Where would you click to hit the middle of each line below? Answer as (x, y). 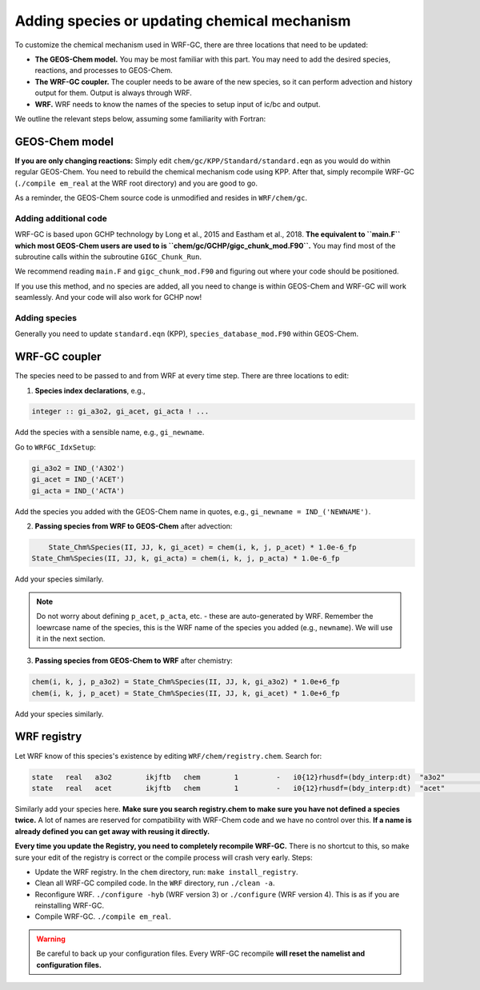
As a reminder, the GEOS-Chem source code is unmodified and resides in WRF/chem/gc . (161, 198)
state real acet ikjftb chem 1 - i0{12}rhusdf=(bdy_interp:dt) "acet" (238, 788)
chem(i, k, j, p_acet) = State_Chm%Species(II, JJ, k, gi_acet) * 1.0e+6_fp (186, 693)
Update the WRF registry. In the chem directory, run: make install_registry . (166, 872)
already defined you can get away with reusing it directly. (112, 831)
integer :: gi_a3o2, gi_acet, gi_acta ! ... (120, 411)
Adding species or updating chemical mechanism (183, 21)
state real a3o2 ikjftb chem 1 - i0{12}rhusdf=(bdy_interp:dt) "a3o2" (238, 777)
